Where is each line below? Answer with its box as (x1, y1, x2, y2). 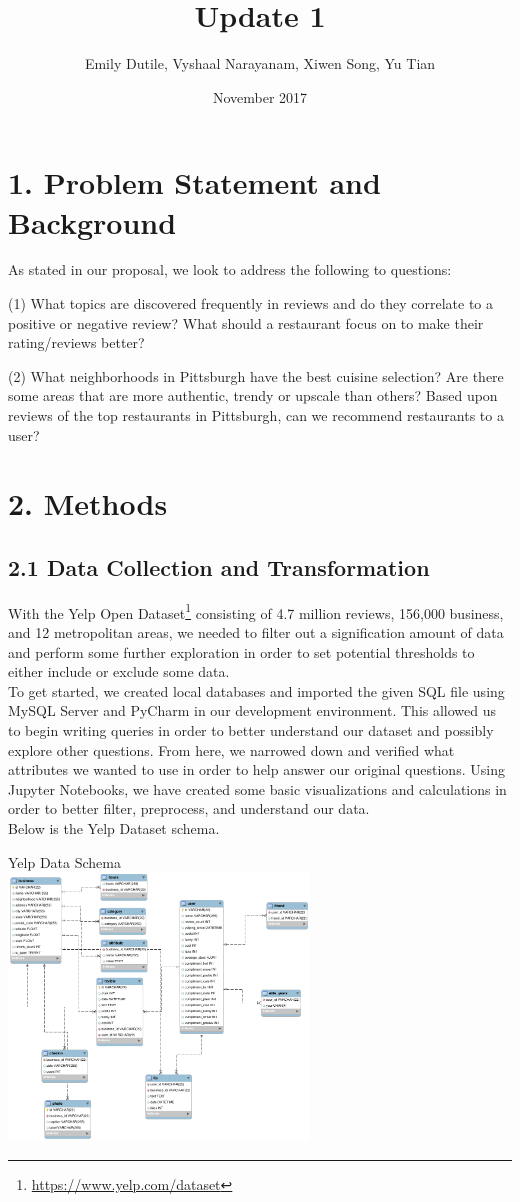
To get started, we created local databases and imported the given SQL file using (8, 680, 505, 701)
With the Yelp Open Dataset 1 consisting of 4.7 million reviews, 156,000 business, (8, 599, 504, 623)
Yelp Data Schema (8, 851, 121, 872)
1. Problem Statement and (8, 162, 381, 203)
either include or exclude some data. (8, 661, 230, 682)
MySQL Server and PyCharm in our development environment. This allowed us (8, 700, 497, 721)
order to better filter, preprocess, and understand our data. (8, 798, 370, 819)
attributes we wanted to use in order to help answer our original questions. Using (8, 759, 505, 780)
